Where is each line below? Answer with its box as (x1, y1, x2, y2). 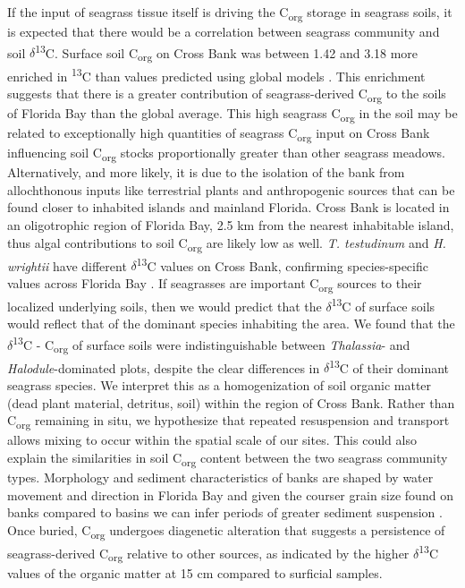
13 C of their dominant (329, 355, 450, 377)
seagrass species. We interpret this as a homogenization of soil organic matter (7, 376, 432, 394)
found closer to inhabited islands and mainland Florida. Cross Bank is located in (7, 198, 450, 217)
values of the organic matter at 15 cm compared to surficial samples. (7, 563, 383, 582)
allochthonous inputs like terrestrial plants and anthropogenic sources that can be (7, 180, 455, 199)
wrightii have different (7, 256, 127, 275)
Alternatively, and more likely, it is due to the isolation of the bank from (7, 163, 405, 182)
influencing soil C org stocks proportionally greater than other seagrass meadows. (7, 143, 445, 164)
